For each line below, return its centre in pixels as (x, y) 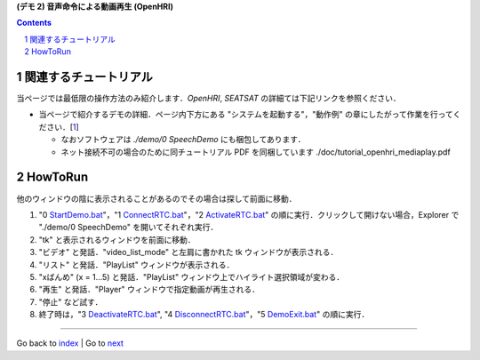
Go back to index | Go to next (70, 343)
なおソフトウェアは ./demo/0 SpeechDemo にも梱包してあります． (183, 140)
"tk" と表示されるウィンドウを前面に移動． (117, 239)
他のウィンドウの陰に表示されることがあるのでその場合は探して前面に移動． (156, 198)
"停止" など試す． (71, 301)
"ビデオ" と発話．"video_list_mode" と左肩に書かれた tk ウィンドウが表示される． (188, 252)
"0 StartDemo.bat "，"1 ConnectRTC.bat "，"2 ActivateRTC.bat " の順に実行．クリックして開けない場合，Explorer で (249, 214)
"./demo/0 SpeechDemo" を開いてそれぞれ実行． (128, 228)
